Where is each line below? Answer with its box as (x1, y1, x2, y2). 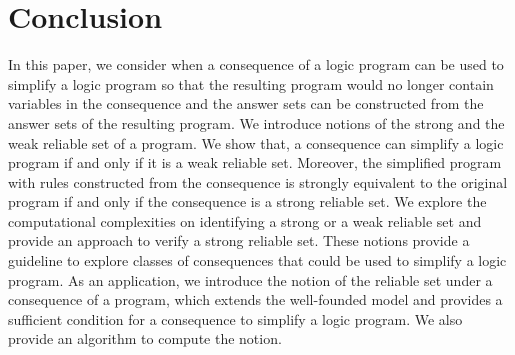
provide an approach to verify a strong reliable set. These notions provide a (8, 230, 470, 251)
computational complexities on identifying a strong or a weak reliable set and (8, 210, 482, 231)
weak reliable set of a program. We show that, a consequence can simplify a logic (8, 132, 504, 153)
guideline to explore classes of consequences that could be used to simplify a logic (8, 250, 507, 271)
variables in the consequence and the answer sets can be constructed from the (8, 93, 484, 114)
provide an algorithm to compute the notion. (8, 328, 282, 349)
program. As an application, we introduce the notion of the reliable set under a (8, 269, 493, 290)
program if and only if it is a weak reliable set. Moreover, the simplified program (8, 152, 502, 173)
